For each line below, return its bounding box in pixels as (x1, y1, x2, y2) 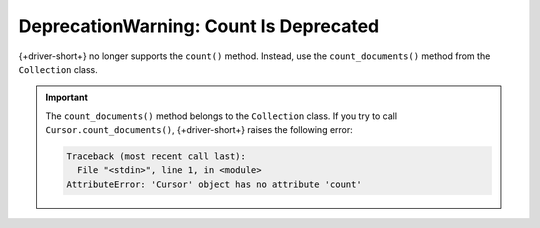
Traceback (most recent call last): (66, 151, 247, 162)
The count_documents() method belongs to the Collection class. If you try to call (45, 110, 398, 122)
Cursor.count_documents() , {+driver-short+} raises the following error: (45, 124, 354, 136)
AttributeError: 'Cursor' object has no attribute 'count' (66, 178, 362, 190)
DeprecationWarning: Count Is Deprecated (18, 15, 380, 37)
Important (45, 91, 89, 104)
